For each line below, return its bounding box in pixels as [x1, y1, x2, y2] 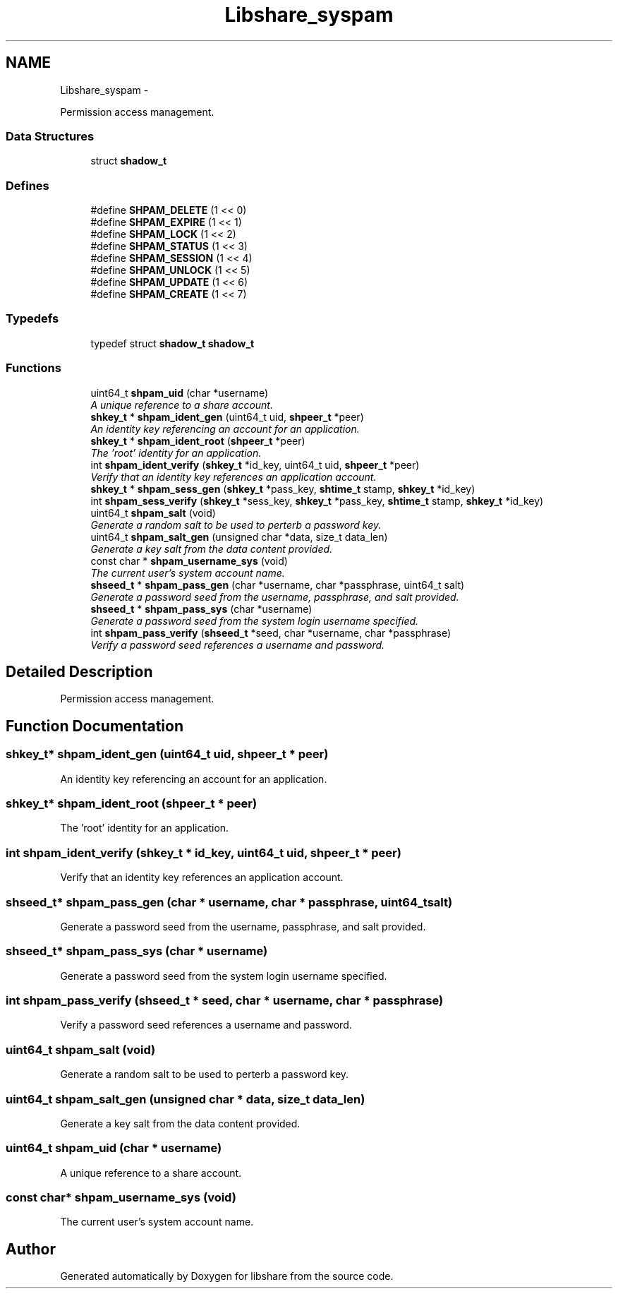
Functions [6, 361, 61, 376]
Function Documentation [6, 717, 183, 735]
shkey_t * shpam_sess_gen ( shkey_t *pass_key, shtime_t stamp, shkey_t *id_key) [90, 482, 475, 495]
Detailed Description [6, 663, 153, 681]
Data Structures [6, 128, 95, 143]
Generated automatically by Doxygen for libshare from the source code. [60, 1270, 394, 1283]
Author [6, 1240, 56, 1258]
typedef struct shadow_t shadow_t [90, 337, 255, 349]
